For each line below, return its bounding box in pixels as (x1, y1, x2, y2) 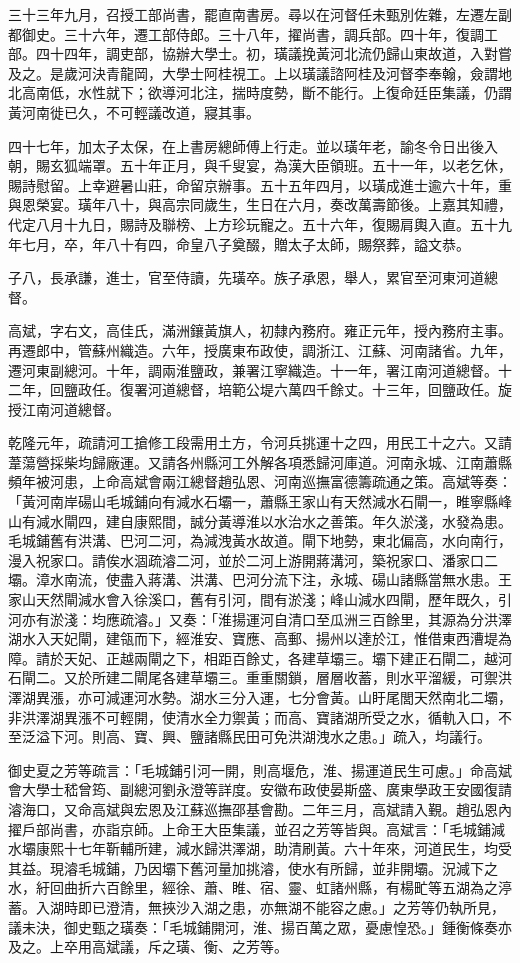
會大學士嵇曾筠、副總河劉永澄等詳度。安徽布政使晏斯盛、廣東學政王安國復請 (8, 779, 512, 800)
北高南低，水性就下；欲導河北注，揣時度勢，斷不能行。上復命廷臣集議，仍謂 (8, 82, 512, 103)
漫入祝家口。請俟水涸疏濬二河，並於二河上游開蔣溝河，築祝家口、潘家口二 (8, 549, 498, 570)
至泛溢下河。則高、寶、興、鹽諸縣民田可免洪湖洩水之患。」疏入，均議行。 (8, 726, 491, 747)
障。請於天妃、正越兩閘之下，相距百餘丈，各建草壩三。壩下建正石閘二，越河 (8, 647, 512, 668)
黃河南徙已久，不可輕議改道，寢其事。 (8, 101, 260, 122)
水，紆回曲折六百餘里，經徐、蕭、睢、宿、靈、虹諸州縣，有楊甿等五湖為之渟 (8, 877, 512, 898)
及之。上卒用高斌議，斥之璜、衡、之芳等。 (8, 936, 288, 957)
